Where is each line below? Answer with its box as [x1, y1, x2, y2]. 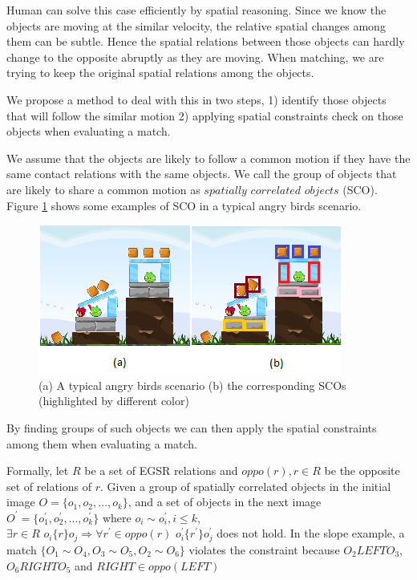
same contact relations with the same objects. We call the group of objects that [6, 165, 397, 182]
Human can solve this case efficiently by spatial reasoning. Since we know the [6, 2, 387, 18]
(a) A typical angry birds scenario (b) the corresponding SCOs [38, 376, 346, 393]
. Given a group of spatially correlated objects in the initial [99, 477, 391, 494]
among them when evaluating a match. [6, 435, 197, 452]
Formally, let [6, 462, 69, 479]
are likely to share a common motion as [6, 180, 200, 197]
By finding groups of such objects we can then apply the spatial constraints [6, 419, 377, 436]
